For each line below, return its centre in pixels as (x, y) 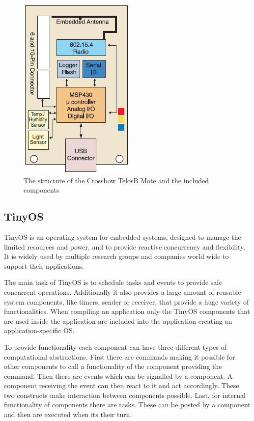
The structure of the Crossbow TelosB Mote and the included (116, 180)
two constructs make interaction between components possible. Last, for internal (125, 395)
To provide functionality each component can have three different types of (115, 347)
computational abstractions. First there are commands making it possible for (120, 356)
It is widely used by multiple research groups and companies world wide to (116, 256)
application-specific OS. (39, 330)
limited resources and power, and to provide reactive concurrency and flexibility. (125, 246)
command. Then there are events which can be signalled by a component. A (118, 376)
